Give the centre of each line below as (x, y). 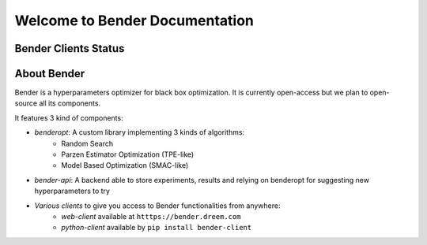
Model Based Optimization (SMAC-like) (125, 165)
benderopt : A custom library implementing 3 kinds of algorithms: (140, 132)
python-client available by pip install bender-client (157, 228)
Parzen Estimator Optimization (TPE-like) (128, 154)
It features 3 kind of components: (69, 117)
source (26, 103)
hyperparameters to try (72, 191)
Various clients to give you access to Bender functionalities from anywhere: (157, 206)
